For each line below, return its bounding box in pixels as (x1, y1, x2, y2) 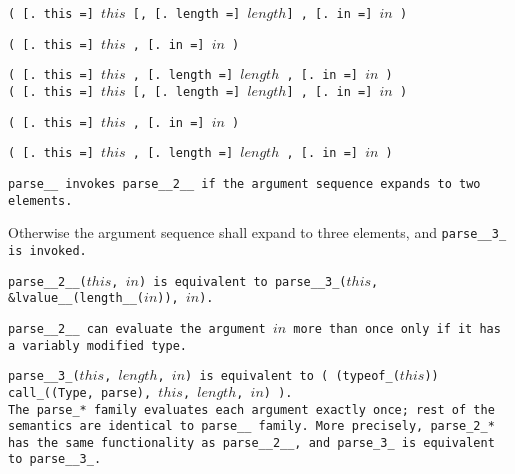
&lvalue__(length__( (8, 291, 145, 306)
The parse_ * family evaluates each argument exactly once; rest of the (8, 402, 495, 417)
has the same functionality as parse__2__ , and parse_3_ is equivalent (8, 435, 495, 450)
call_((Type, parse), (8, 385, 152, 400)
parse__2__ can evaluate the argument (8, 321, 266, 336)
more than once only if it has (293, 321, 501, 336)
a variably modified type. (8, 338, 187, 353)
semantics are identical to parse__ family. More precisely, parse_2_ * (8, 419, 495, 434)
